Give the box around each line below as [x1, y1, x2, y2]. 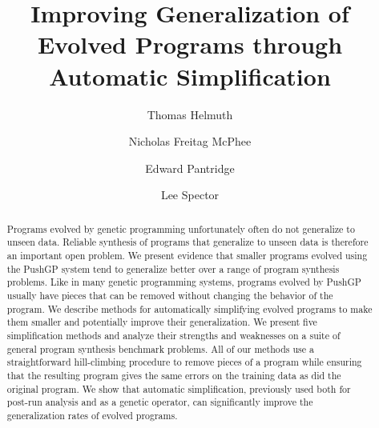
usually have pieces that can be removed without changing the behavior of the [6, 288, 333, 302]
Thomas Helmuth [147, 106, 233, 122]
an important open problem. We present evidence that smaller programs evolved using [6, 248, 368, 262]
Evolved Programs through [37, 28, 343, 61]
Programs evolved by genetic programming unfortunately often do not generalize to [6, 222, 355, 235]
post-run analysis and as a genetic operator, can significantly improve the [6, 395, 313, 409]
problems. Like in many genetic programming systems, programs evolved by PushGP [6, 275, 361, 289]
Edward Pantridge [145, 159, 235, 176]
